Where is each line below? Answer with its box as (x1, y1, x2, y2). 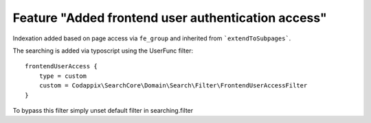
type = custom (38, 72, 87, 80)
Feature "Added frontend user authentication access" (12, 10, 327, 25)
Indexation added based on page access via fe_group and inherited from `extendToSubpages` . (12, 34, 291, 42)
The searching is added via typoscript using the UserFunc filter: (12, 46, 194, 55)
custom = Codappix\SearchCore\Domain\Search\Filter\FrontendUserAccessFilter (38, 82, 308, 90)
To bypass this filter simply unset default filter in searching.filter (12, 106, 194, 114)
